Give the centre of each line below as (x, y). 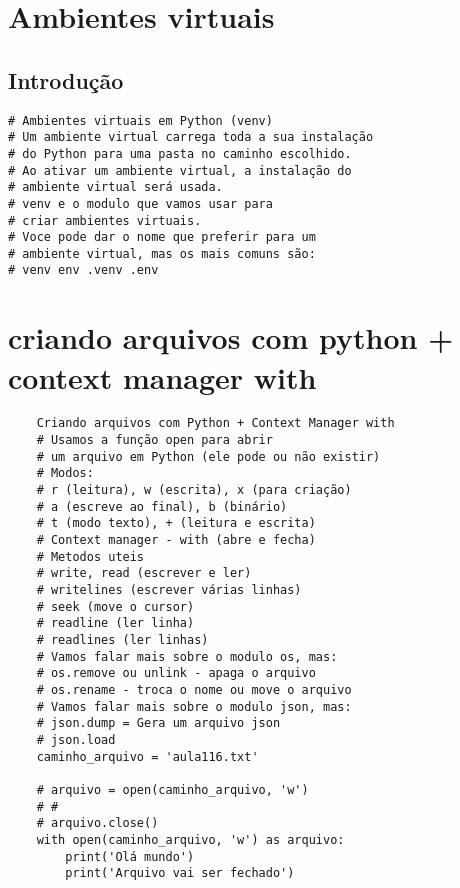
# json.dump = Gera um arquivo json (158, 723)
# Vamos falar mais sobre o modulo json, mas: (194, 706)
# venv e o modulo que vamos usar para (140, 203)
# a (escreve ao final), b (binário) (162, 506)
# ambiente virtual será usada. (115, 187)
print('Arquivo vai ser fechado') (180, 873)
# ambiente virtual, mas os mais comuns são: (162, 253)
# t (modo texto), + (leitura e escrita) (176, 523)
